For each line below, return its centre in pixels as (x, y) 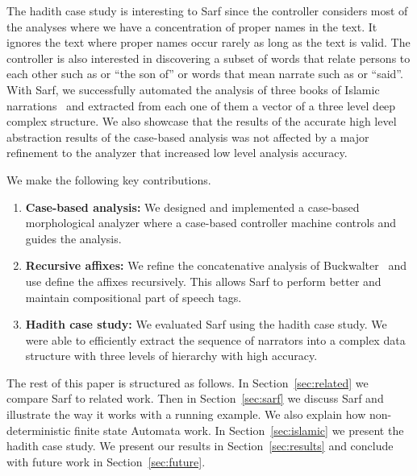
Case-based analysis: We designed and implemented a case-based (192, 207)
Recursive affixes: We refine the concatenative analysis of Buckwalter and (216, 265)
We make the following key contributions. (109, 179)
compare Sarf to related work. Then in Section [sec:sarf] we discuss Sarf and (195, 398)
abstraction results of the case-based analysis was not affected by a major (188, 137)
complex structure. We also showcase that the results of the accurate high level (202, 121)
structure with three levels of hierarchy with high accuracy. (171, 356)
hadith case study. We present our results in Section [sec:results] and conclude (200, 446)
